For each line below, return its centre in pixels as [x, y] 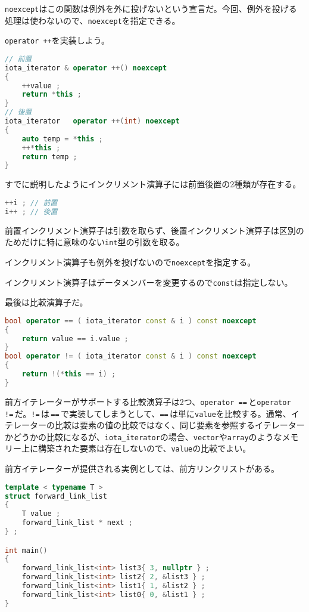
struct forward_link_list [56, 496]
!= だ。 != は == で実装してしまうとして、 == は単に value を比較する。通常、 [148, 413]
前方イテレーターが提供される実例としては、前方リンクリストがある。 [142, 469]
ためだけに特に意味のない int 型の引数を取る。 [95, 242]
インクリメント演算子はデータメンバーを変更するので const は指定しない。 [149, 282]
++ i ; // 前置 [31, 203]
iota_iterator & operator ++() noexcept [86, 68]
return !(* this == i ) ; [69, 374]
